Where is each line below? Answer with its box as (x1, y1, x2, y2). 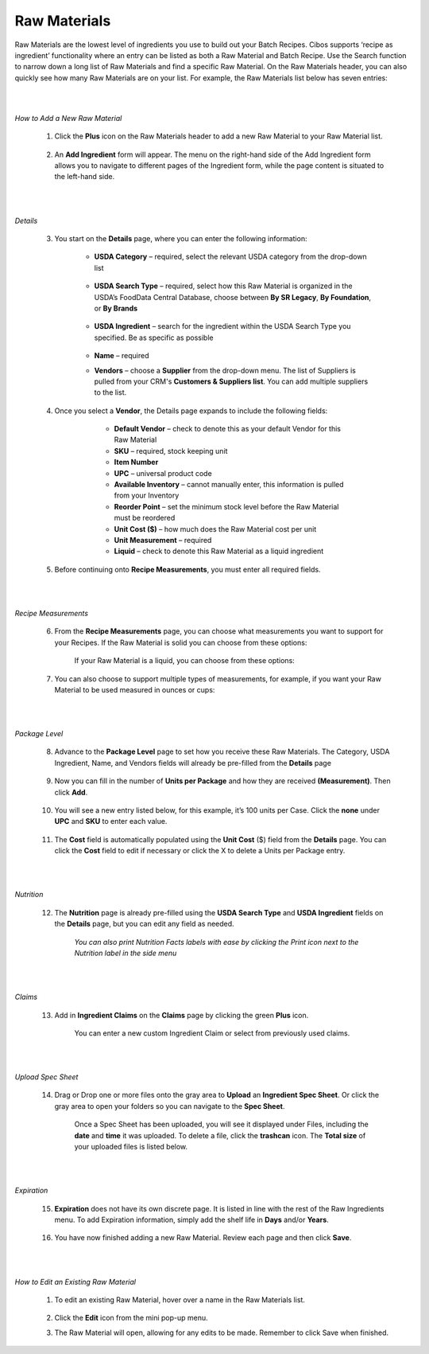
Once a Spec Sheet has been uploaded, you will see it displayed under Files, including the (74, 1119, 369, 1130)
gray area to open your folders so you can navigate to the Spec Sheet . (54, 1101, 285, 1110)
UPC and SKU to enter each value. (54, 817, 168, 826)
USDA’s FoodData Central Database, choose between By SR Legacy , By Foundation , (94, 292, 372, 302)
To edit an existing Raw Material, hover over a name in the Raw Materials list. (54, 1294, 306, 1305)
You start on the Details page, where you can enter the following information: (54, 234, 307, 244)
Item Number (114, 458, 159, 467)
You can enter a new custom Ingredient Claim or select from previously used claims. (74, 1028, 350, 1038)
